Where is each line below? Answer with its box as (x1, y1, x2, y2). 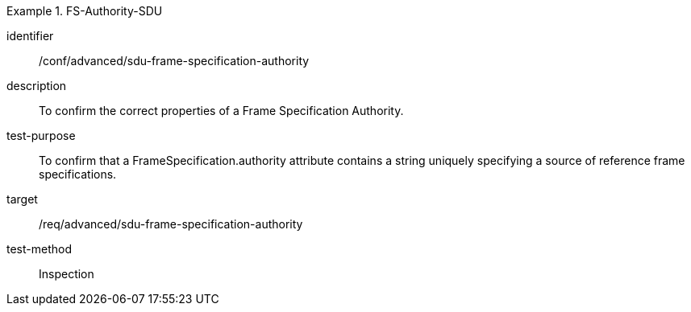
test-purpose (6, 129, 76, 142)
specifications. (39, 167, 117, 181)
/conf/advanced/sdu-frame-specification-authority (39, 54, 310, 68)
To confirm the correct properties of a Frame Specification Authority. (39, 104, 404, 117)
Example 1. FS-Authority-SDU (6, 4, 163, 18)
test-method (6, 242, 72, 256)
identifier (6, 29, 54, 43)
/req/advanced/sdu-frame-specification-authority (39, 217, 303, 231)
